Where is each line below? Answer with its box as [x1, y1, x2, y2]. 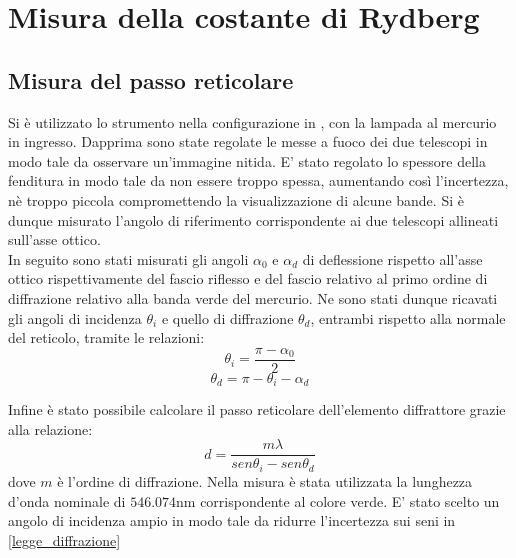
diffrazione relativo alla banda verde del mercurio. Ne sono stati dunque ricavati [8, 287, 498, 308]
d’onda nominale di [8, 490, 126, 511]
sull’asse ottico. [8, 229, 101, 250]
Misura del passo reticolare [8, 64, 294, 95]
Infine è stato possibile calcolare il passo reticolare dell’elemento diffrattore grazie [8, 399, 506, 420]
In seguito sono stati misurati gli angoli [8, 248, 249, 269]
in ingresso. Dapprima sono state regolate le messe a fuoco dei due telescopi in [8, 131, 488, 152]
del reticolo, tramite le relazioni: [8, 327, 205, 348]
